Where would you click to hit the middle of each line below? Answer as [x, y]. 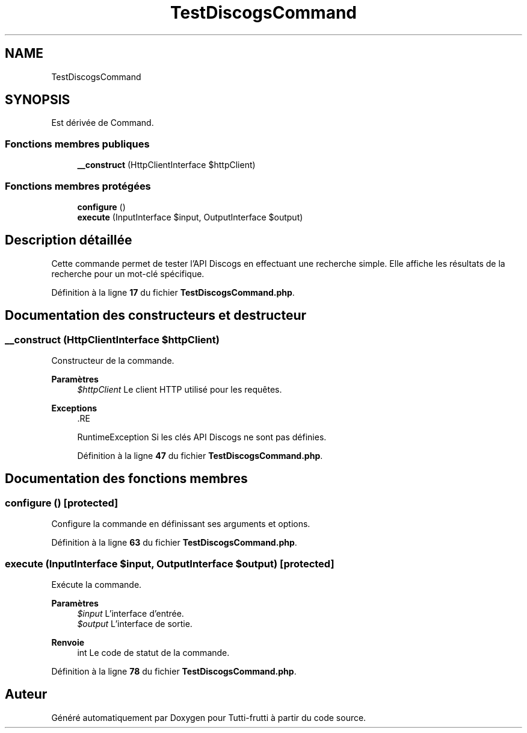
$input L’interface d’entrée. [131, 613]
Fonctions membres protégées [78, 186]
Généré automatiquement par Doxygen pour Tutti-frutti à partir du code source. [209, 717]
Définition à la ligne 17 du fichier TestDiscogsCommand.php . [173, 292]
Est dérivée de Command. [103, 123]
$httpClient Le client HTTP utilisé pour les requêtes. [180, 389]
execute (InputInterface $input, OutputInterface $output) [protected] [170, 563]
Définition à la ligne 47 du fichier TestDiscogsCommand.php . [200, 456]
